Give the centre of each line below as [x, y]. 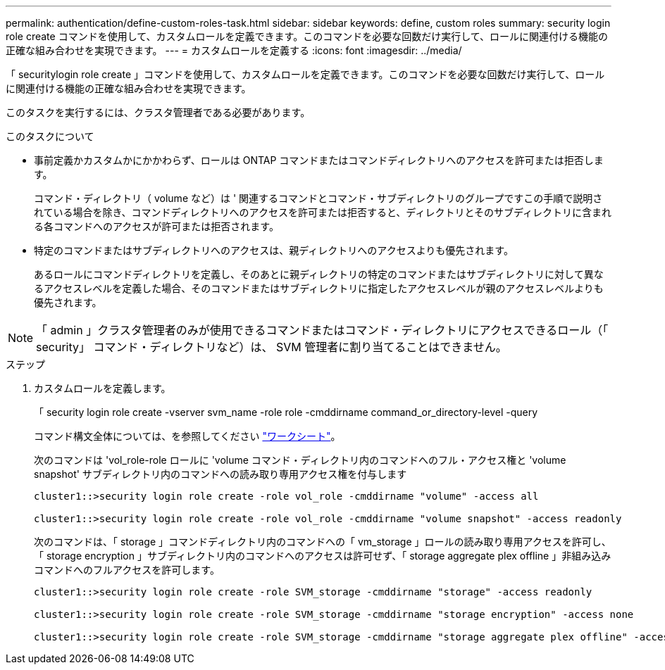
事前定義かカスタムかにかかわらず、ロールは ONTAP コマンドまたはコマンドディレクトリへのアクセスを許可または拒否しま [319, 160]
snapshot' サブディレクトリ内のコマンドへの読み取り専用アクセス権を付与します [220, 474]
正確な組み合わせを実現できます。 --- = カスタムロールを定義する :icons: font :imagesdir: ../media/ [234, 50]
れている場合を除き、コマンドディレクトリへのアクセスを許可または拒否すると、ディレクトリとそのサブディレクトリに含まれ [323, 212]
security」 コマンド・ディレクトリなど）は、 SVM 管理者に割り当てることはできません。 [272, 347]
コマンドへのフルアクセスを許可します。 [127, 570]
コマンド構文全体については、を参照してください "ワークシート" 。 [187, 436]
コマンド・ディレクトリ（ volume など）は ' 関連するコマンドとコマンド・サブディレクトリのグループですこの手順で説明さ [318, 198]
